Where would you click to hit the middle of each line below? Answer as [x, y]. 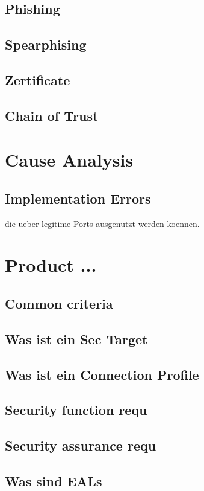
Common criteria [59, 303]
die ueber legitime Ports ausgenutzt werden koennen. [102, 223]
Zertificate [38, 79]
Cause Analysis [69, 160]
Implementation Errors [78, 198]
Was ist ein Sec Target [76, 339]
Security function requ [76, 410]
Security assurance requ [81, 445]
